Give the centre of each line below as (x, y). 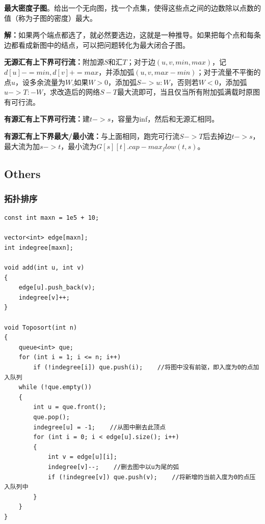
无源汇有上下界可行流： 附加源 (54, 62)
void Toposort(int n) (41, 327)
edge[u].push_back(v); (57, 288)
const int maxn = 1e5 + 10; (52, 218)
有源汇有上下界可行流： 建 (47, 119)
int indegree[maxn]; (39, 248)
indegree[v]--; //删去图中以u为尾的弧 (113, 467)
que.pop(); (51, 417)
